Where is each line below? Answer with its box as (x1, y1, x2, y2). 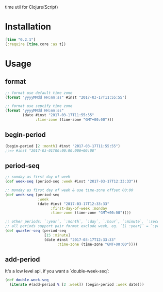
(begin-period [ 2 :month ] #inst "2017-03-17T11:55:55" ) (5, 144, 120, 148)
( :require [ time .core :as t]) (5, 41, 66, 47)
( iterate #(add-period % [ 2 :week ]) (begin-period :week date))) (9, 282, 145, 287)
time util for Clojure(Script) (5, 4, 58, 10)
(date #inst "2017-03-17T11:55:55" (22, 113, 95, 118)
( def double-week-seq (5, 277, 49, 283)
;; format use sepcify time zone (5, 104, 73, 109)
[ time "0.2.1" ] (5, 37, 36, 42)
